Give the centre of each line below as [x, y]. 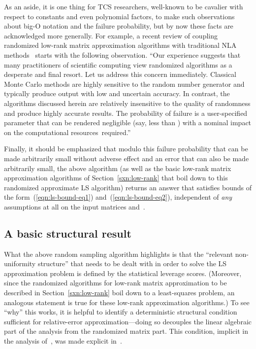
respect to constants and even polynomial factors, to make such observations [119, 16]
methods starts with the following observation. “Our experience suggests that [122, 54]
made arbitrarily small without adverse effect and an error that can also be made [127, 158]
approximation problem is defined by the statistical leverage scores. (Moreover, [123, 273]
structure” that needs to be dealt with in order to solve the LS [132, 263]
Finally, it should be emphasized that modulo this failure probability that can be [126, 149]
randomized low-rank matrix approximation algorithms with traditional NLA [120, 45]
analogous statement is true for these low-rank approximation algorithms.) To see [127, 302]
